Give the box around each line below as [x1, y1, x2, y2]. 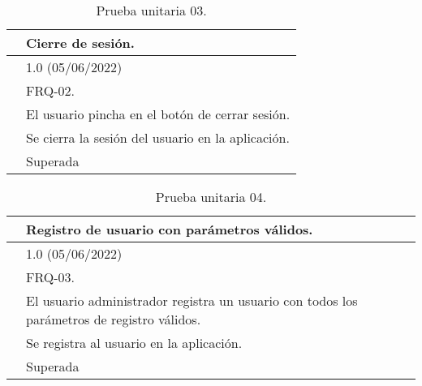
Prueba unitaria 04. [155, 187, 267, 206]
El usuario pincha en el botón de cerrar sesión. [26, 105, 291, 123]
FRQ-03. [26, 268, 75, 286]
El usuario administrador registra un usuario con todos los [26, 291, 358, 310]
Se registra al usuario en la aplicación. [26, 333, 243, 352]
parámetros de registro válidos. [26, 310, 201, 328]
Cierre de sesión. [26, 33, 135, 52]
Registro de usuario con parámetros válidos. [26, 220, 313, 238]
